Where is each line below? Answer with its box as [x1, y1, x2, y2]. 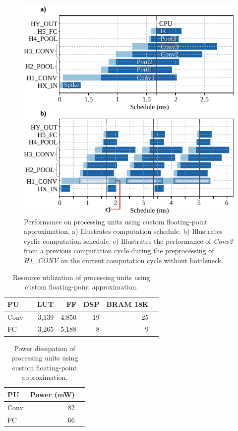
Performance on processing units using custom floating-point [24, 216, 208, 226]
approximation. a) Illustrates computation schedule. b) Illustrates [24, 226, 223, 236]
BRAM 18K [106, 298, 149, 309]
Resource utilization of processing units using [12, 272, 150, 282]
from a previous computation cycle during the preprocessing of [24, 245, 214, 256]
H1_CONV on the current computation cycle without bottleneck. [24, 255, 224, 265]
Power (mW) [30, 389, 75, 399]
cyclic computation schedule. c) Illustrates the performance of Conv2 [24, 235, 233, 246]
